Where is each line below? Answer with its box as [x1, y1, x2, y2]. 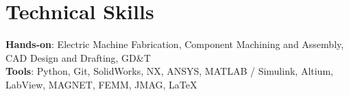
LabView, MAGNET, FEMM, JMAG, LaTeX [5, 77, 197, 91]
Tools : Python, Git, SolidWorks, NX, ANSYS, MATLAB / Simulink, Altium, [5, 64, 333, 78]
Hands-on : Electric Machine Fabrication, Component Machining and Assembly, [5, 37, 344, 51]
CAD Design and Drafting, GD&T [5, 50, 151, 64]
